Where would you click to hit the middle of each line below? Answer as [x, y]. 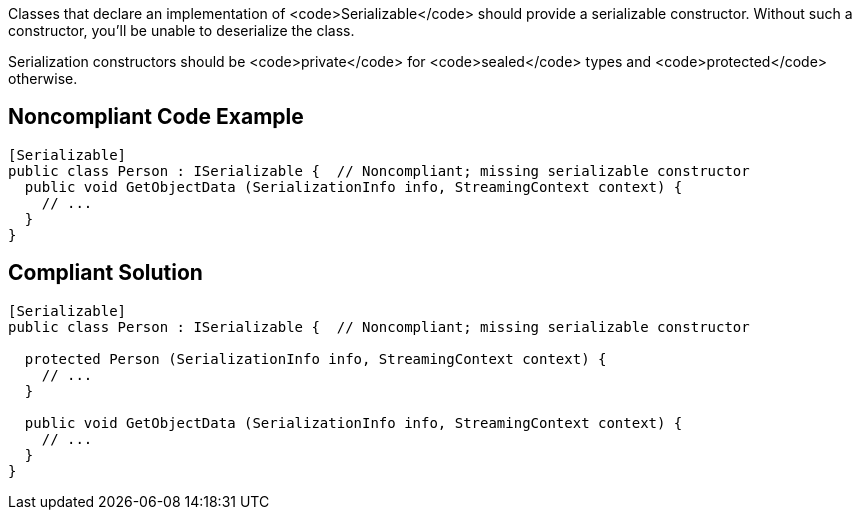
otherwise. [43, 78]
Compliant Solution [105, 273]
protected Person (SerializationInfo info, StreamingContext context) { [315, 358]
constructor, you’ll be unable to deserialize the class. [181, 30]
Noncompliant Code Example [156, 117]
